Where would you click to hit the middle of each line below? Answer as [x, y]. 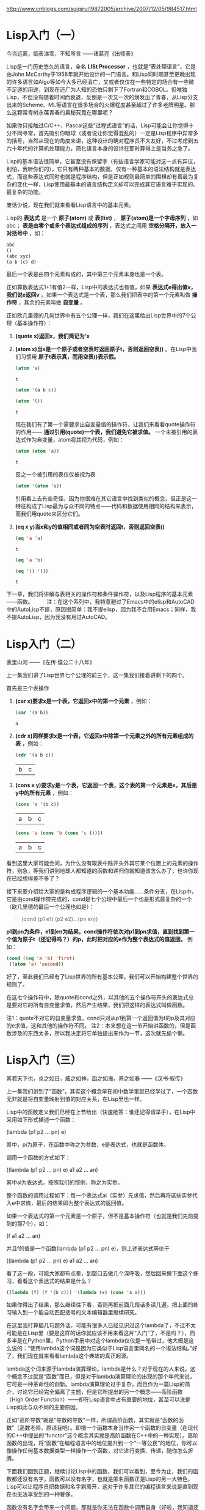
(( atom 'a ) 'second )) [36, 964]
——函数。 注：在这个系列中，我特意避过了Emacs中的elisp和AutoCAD [101, 602]
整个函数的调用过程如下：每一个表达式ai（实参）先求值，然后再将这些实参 [99, 1195]
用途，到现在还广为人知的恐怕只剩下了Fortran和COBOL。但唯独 [107, 89]
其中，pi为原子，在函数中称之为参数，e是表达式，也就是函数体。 [88, 1144]
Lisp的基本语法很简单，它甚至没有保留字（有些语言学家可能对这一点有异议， [103, 161]
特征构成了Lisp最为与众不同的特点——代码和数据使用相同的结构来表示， [106, 506]
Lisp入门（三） [44, 1060]
